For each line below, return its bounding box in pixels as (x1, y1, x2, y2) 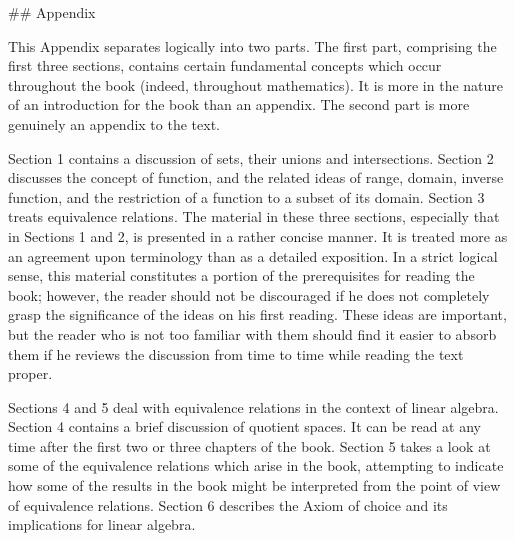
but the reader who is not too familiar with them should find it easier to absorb (8, 323, 497, 344)
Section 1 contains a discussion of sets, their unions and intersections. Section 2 (8, 147, 494, 168)
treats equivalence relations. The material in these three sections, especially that (8, 206, 500, 227)
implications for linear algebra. (8, 514, 196, 535)
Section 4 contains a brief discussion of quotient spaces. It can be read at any (8, 416, 482, 437)
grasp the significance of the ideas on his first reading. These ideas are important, (8, 304, 507, 325)
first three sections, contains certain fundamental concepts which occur (8, 55, 442, 76)
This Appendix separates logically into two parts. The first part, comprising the (8, 35, 497, 56)
